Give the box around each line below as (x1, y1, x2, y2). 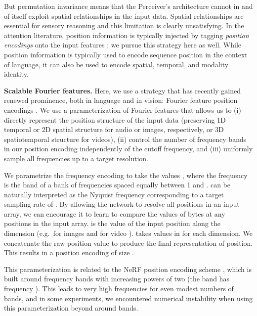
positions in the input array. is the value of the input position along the (4, 218, 220, 228)
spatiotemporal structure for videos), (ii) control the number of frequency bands (4, 134, 247, 144)
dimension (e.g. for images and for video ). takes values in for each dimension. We (4, 228, 253, 238)
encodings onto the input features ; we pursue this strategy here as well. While (4, 40, 242, 50)
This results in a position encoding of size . (4, 247, 134, 258)
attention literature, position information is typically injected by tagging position (4, 30, 249, 40)
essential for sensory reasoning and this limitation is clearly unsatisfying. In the (4, 20, 244, 31)
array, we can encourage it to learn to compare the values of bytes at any (4, 208, 225, 219)
